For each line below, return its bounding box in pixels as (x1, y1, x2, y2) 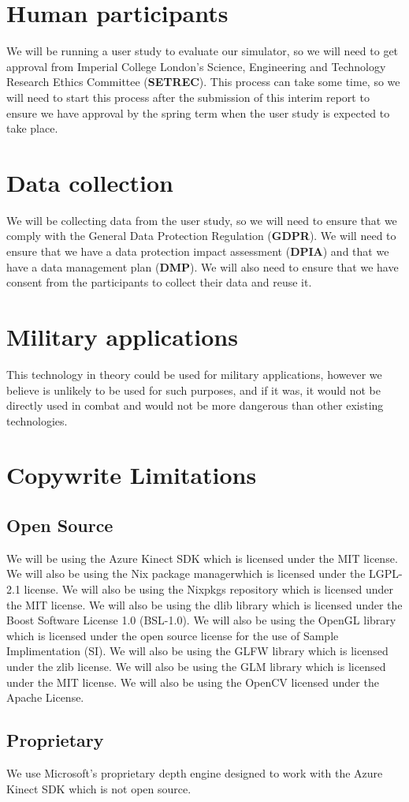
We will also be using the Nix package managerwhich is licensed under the (6, 565, 366, 582)
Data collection (6, 166, 174, 198)
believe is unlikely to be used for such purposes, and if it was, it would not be (6, 381, 381, 398)
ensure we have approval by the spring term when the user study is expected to (6, 104, 390, 121)
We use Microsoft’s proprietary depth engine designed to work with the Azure (6, 765, 383, 781)
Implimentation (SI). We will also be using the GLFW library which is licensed (6, 643, 389, 659)
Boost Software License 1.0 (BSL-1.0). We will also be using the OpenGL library (6, 612, 396, 628)
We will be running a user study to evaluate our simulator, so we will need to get (6, 43, 399, 59)
